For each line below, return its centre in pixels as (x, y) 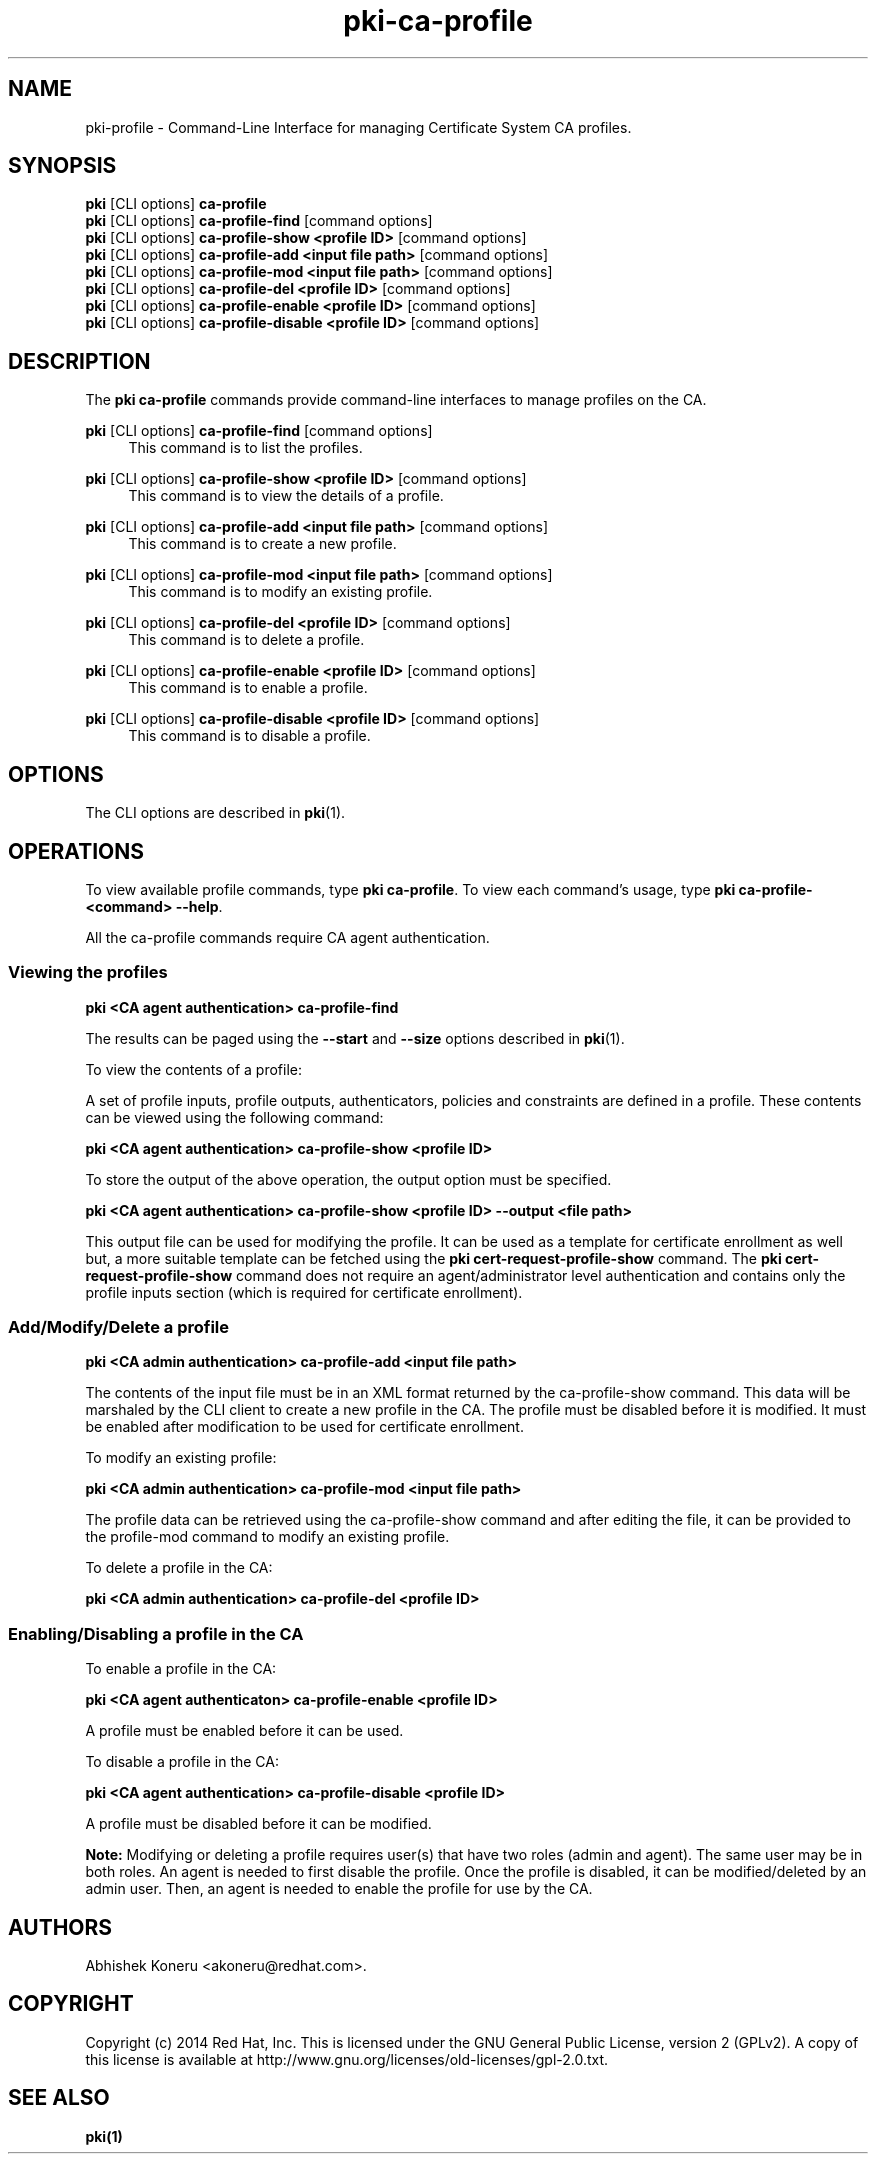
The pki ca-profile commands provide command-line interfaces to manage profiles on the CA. (396, 400)
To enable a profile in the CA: (181, 1669)
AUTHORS (60, 1927)
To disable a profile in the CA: (182, 1762)
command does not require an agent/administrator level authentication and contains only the (540, 1275)
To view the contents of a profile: (193, 1069)
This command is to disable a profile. (249, 736)
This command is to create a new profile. (262, 544)
